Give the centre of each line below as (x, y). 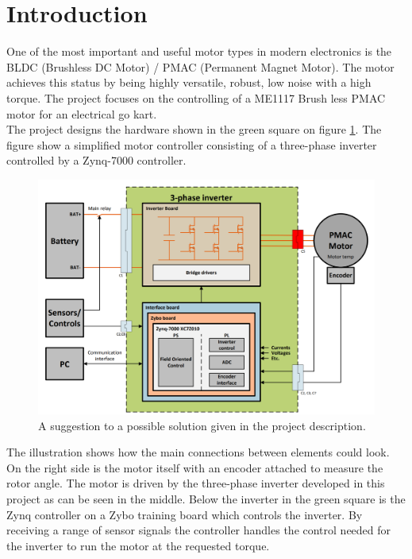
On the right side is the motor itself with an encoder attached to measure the (195, 467)
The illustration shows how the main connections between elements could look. (198, 452)
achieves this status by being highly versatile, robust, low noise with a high (189, 82)
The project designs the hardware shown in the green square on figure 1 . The (194, 129)
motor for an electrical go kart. (82, 113)
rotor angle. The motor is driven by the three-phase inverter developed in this (196, 483)
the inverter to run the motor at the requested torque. (138, 545)
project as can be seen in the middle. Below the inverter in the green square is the (206, 499)
